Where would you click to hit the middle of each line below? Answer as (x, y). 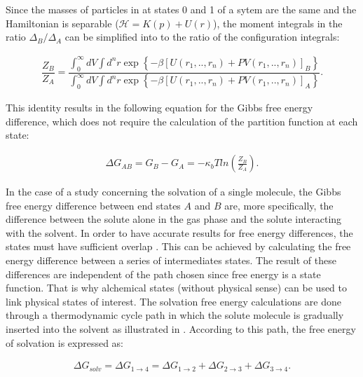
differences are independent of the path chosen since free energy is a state (163, 274)
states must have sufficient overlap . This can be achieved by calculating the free (178, 246)
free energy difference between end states (93, 205)
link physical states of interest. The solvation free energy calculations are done (173, 301)
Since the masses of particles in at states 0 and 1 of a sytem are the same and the (181, 9)
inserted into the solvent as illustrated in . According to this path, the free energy (181, 329)
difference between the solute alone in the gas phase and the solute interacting (174, 219)
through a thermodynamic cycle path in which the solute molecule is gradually (175, 315)
